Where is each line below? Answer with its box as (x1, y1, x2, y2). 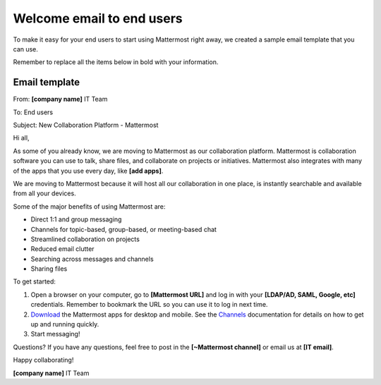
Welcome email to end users (13, 11, 183, 26)
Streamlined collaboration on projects (30, 235, 140, 243)
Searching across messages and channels (30, 255, 155, 263)
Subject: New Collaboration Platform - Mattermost (13, 121, 159, 130)
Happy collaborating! (13, 356, 74, 365)
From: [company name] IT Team (13, 95, 108, 104)
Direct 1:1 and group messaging (30, 215, 122, 224)
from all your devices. (13, 189, 77, 197)
